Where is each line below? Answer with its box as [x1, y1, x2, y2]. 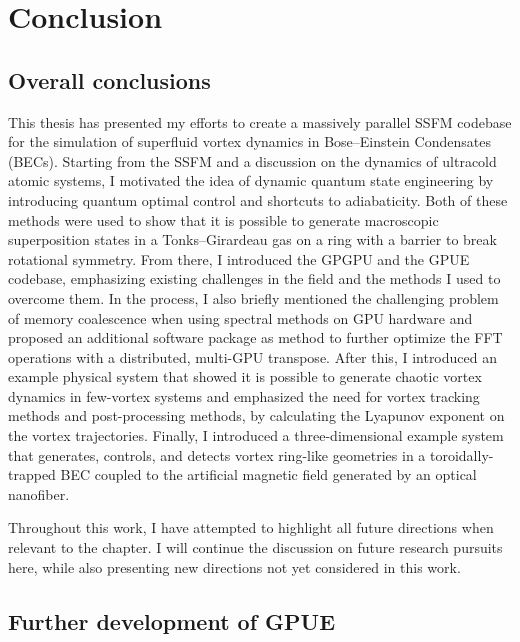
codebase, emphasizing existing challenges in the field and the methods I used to [8, 268, 501, 289]
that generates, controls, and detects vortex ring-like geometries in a [8, 444, 426, 465]
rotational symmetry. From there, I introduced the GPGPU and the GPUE [8, 248, 470, 269]
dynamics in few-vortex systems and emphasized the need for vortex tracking [8, 385, 480, 406]
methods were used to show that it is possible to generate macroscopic [8, 209, 439, 230]
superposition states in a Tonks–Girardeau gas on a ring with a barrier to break [8, 229, 497, 250]
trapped [8, 464, 56, 485]
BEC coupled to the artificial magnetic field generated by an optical [60, 464, 477, 485]
